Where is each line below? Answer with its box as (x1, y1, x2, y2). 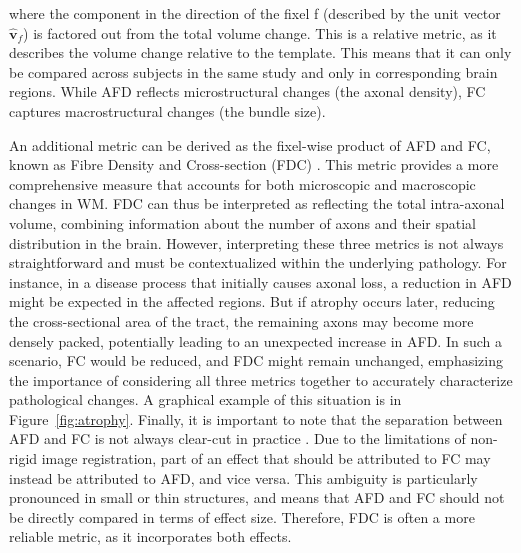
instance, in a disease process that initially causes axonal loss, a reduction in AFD (9, 271, 512, 292)
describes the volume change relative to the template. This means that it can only (9, 42, 512, 63)
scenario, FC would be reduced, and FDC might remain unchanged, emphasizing (9, 350, 503, 371)
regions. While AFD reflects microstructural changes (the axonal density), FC (9, 81, 486, 102)
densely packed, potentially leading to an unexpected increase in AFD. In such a (9, 330, 502, 351)
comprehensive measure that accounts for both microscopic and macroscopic (9, 173, 476, 194)
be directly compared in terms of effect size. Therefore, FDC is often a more (9, 506, 475, 527)
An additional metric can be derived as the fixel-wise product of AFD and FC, (9, 134, 491, 155)
